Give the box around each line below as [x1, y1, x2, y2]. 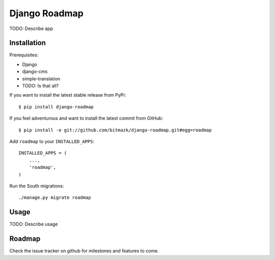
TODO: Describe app [9, 25, 53, 32]
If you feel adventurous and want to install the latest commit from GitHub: [9, 115, 163, 122]
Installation [9, 39, 46, 47]
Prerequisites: [9, 52, 39, 58]
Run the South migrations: [9, 183, 64, 189]
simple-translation [22, 75, 61, 81]
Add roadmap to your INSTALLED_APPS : [9, 138, 95, 145]
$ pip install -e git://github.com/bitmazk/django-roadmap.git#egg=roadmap [18, 127, 212, 133]
